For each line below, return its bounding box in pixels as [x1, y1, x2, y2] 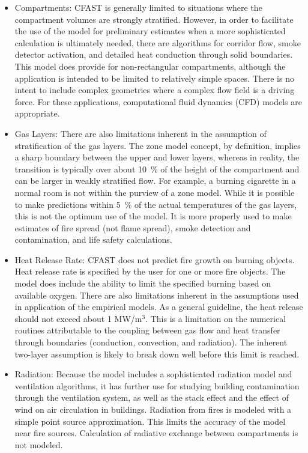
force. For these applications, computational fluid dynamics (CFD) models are [14, 95, 302, 108]
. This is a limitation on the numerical [145, 312, 286, 324]
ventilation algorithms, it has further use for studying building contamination [14, 379, 300, 392]
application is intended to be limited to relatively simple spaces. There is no [14, 71, 294, 84]
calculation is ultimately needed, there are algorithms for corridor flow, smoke [14, 36, 301, 49]
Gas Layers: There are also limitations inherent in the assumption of [14, 127, 267, 139]
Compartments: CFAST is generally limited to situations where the [14, 1, 262, 13]
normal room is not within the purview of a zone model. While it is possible [14, 186, 295, 198]
